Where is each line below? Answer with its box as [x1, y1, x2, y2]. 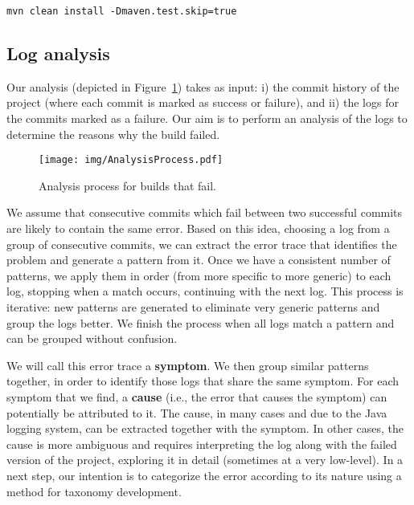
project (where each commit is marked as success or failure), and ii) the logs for [6, 94, 399, 111]
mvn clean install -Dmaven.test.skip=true [6, 6, 237, 17]
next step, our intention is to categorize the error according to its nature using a [6, 466, 402, 483]
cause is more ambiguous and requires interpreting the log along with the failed [6, 435, 397, 452]
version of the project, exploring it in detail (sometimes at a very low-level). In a [6, 451, 404, 468]
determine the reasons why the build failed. [6, 125, 220, 142]
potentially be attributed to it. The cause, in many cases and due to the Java [6, 404, 387, 421]
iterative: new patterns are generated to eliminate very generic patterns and [6, 299, 380, 316]
